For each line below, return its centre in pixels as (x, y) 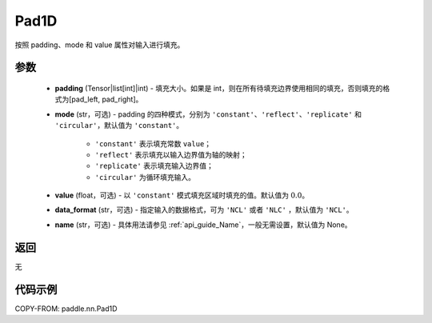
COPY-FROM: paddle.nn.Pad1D (66, 309)
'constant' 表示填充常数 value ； (153, 143)
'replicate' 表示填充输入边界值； (154, 166)
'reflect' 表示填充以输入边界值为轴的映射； (171, 154)
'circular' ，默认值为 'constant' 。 (119, 126)
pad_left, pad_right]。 (107, 99)
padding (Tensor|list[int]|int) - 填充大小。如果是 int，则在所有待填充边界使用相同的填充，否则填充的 (219, 88)
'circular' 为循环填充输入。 (145, 177)
